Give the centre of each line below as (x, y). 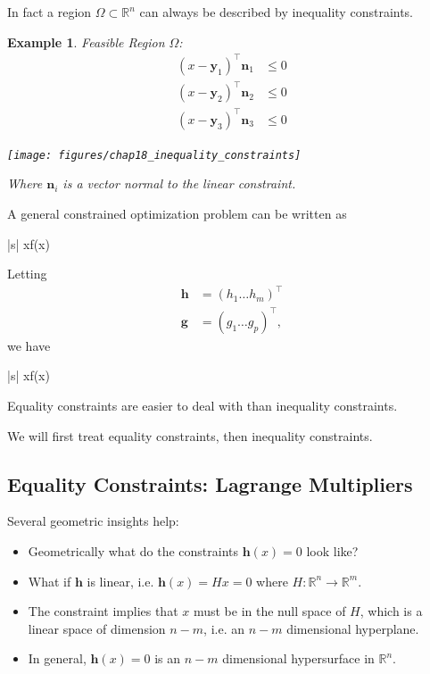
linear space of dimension (97, 628)
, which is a (391, 611)
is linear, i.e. (120, 581)
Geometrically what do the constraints (133, 551)
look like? (332, 551)
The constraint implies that (103, 611)
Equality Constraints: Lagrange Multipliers (210, 483)
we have (29, 345)
